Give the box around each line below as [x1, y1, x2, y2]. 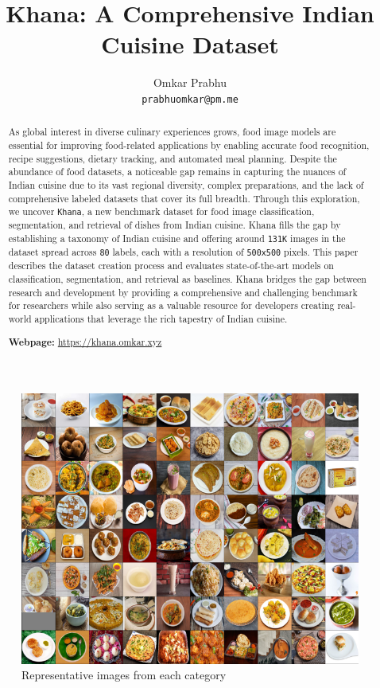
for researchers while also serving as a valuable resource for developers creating [8, 299, 335, 312]
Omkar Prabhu [153, 74, 227, 91]
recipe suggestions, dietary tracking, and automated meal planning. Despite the [8, 151, 337, 165]
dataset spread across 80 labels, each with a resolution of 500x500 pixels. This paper [8, 245, 359, 259]
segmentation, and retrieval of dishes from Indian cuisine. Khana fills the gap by [8, 218, 341, 232]
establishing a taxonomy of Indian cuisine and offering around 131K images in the [8, 232, 346, 245]
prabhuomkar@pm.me [142, 93, 238, 105]
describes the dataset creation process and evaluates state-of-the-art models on [8, 259, 334, 272]
